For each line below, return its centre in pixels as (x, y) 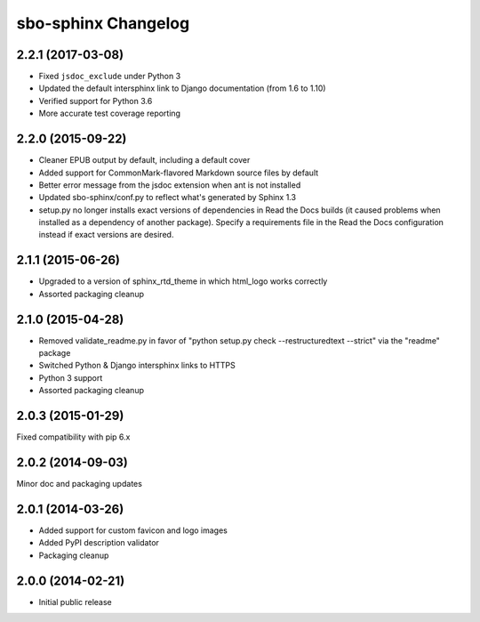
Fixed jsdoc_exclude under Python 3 (110, 77)
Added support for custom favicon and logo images (133, 530)
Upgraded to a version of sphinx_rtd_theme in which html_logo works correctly (183, 281)
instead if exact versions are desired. (106, 235)
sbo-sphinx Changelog (103, 23)
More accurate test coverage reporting (110, 113)
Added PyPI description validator (99, 543)
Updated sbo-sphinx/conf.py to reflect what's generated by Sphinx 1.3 (168, 198)
